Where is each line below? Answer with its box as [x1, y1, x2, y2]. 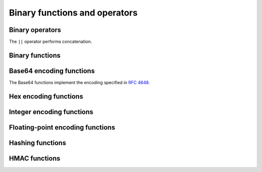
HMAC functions [9, 154, 61, 162]
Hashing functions [9, 138, 66, 147]
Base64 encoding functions [9, 67, 95, 75]
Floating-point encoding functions [9, 123, 115, 131]
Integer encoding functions [9, 107, 94, 116]
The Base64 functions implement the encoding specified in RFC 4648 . [9, 79, 150, 85]
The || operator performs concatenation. [9, 39, 92, 45]
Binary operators [9, 26, 62, 34]
